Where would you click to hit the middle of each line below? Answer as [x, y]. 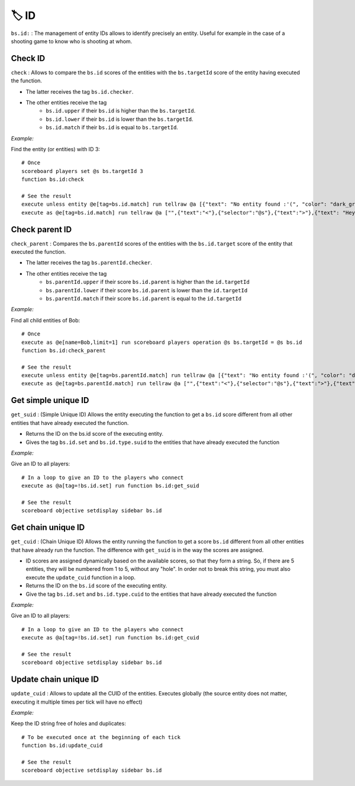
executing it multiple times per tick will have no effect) [77, 702]
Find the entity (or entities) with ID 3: [56, 149]
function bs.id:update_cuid [62, 746]
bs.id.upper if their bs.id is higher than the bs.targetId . [121, 111]
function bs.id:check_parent [64, 350]
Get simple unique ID [50, 400]
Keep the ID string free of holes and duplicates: [69, 724]
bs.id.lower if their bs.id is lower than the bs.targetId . [120, 119]
